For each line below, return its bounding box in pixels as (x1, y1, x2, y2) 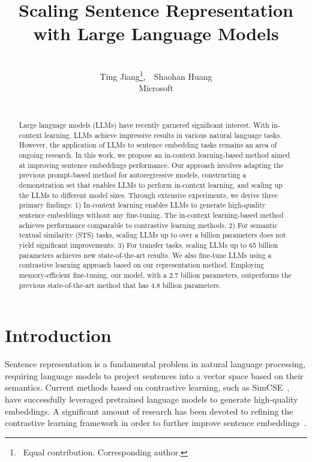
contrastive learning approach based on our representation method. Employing (19, 260, 264, 270)
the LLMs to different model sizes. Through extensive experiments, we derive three (19, 190, 278, 200)
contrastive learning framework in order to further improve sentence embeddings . (5, 416, 307, 429)
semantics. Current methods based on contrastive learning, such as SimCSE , (5, 381, 290, 394)
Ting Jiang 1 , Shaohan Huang (100, 68, 212, 82)
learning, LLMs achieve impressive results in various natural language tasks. (44, 130, 282, 140)
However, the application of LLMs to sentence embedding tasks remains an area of (19, 140, 277, 150)
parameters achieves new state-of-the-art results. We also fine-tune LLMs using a (19, 250, 272, 260)
